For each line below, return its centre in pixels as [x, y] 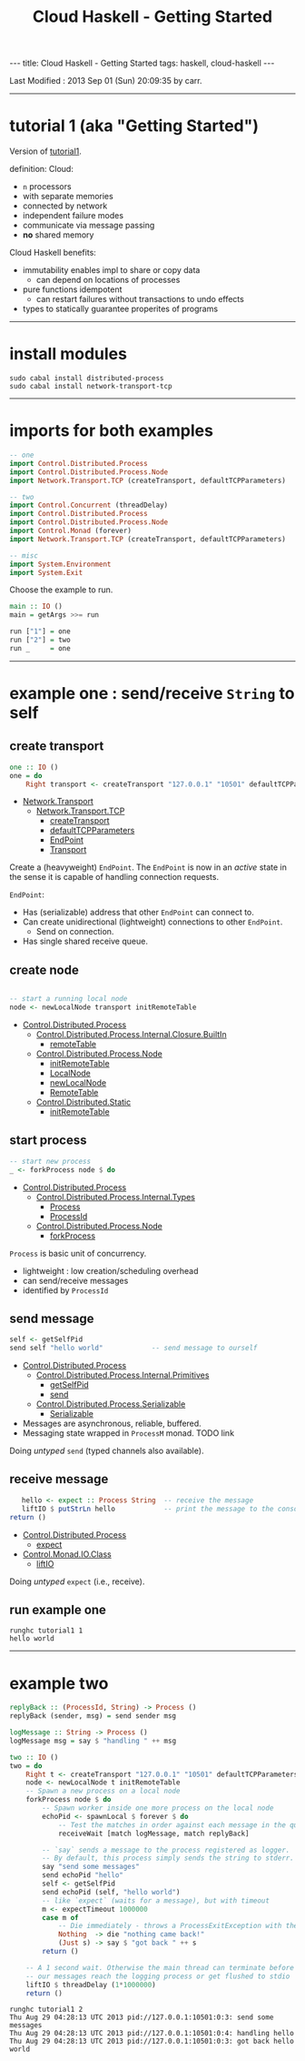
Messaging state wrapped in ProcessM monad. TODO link [128, 1433]
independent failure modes [73, 216]
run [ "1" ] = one [40, 631]
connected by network [65, 206]
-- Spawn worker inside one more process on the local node [158, 1808]
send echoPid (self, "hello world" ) [111, 1892]
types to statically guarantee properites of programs [120, 309]
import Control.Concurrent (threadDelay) [89, 505]
